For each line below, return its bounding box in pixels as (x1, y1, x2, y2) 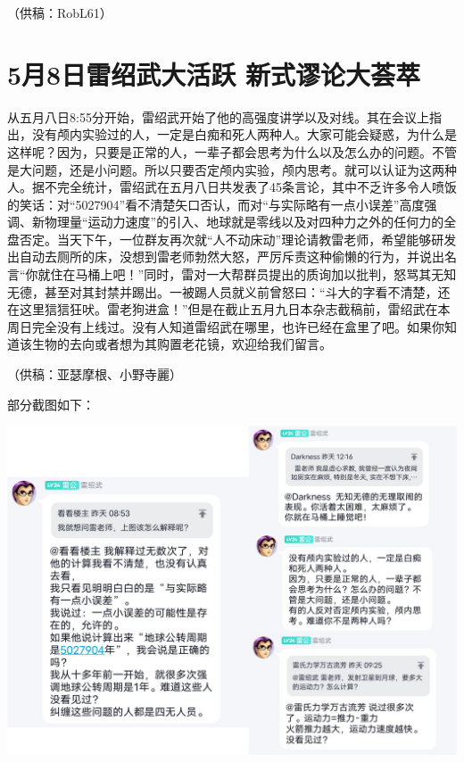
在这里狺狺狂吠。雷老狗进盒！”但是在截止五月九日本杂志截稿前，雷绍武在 (7, 300, 438, 319)
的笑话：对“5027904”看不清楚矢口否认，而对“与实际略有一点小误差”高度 (7, 195, 425, 213)
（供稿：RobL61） (7, 4, 112, 21)
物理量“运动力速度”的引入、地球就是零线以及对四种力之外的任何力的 (44, 212, 444, 231)
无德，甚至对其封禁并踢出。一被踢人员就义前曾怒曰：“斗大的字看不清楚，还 (7, 282, 451, 301)
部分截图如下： (7, 394, 95, 413)
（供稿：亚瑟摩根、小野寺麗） (7, 365, 182, 384)
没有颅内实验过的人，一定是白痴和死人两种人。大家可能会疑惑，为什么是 (31, 125, 457, 144)
